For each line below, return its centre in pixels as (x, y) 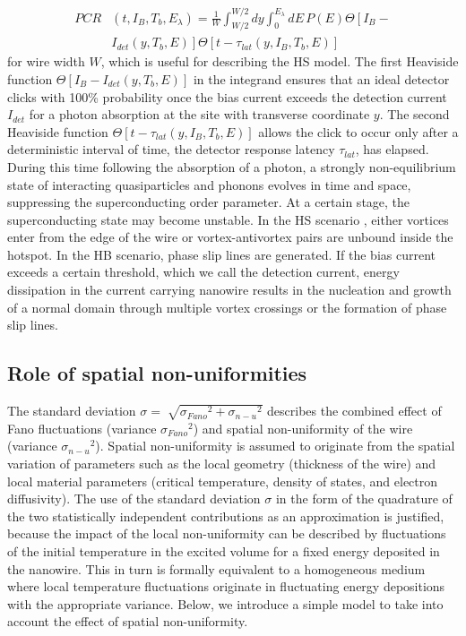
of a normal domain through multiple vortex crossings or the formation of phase (227, 307)
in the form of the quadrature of (364, 498)
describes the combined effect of (354, 411)
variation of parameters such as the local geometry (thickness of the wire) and (222, 463)
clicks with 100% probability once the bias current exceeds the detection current (227, 96)
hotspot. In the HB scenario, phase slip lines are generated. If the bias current (222, 254)
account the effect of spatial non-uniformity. (128, 621)
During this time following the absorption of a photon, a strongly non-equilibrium (232, 166)
